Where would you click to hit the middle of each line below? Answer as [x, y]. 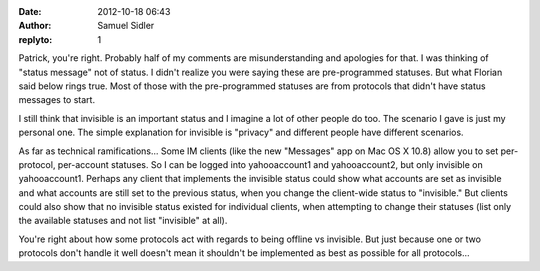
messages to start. [56, 100]
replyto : [35, 39]
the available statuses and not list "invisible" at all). [123, 221]
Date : [30, 11]
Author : [35, 26]
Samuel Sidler [126, 26]
